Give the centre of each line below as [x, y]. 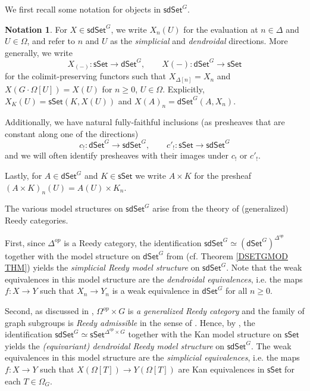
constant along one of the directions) [72, 133]
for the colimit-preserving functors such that [86, 76]
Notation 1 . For [36, 29]
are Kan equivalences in [221, 369]
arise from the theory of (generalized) [220, 208]
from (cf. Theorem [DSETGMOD [227, 255]
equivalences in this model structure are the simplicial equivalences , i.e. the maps [152, 357]
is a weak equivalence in [156, 291]
